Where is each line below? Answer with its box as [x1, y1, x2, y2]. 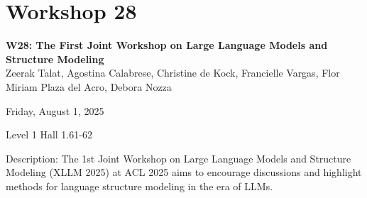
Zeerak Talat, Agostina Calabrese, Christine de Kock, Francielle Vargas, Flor [6, 65, 340, 80]
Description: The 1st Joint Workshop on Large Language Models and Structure [6, 150, 351, 165]
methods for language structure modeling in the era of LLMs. [6, 178, 273, 193]
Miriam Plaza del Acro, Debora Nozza [6, 79, 172, 94]
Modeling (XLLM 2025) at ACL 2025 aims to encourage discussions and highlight [6, 165, 362, 180]
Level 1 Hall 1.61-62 [6, 127, 92, 142]
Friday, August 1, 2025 [6, 103, 104, 118]
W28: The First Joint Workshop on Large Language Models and [6, 38, 328, 53]
